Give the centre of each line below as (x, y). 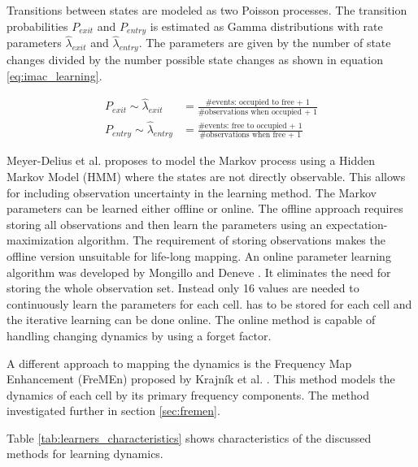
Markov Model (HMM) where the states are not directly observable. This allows (206, 176)
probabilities (37, 26)
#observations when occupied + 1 (257, 112)
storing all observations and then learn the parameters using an (165, 224)
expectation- (357, 224)
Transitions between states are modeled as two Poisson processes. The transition (207, 10)
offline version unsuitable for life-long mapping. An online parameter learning (199, 255)
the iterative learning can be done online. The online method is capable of (191, 320)
